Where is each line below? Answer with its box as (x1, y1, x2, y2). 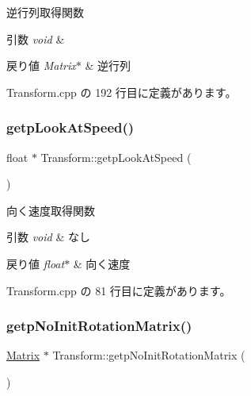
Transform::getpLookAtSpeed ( (40, 148, 192, 165)
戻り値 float (6, 255, 65, 271)
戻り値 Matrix (6, 57, 76, 74)
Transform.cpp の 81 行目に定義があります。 (6, 282, 231, 298)
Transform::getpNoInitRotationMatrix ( (52, 347, 245, 363)
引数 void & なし (6, 229, 90, 245)
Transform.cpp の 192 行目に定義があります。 (6, 83, 237, 100)
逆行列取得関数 (6, 4, 84, 20)
